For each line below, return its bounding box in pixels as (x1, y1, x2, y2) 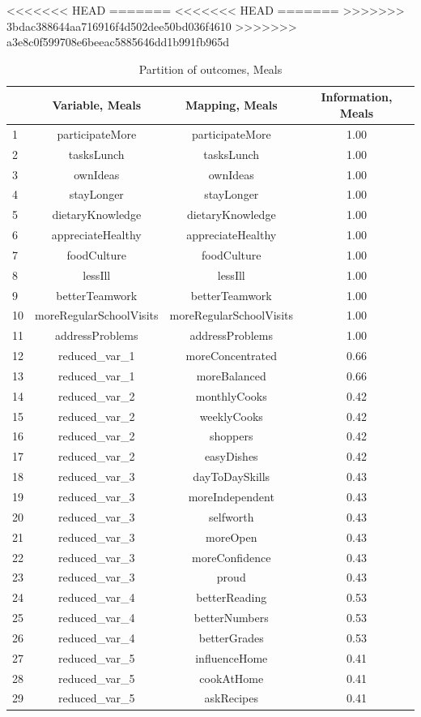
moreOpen (206, 528, 257, 545)
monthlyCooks (195, 387, 267, 404)
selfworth (209, 508, 254, 525)
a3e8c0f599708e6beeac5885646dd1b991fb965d (6, 33, 229, 50)
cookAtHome (199, 669, 264, 686)
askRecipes (204, 689, 258, 706)
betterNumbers (193, 609, 269, 626)
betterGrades (198, 629, 264, 646)
